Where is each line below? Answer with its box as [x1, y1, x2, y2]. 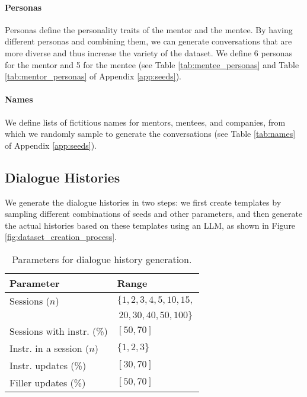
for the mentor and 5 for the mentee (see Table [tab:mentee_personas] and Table [5, 58, 299, 71]
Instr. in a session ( [9, 341, 89, 355]
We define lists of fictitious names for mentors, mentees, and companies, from [5, 116, 286, 128]
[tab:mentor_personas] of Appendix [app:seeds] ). [5, 70, 181, 82]
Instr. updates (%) [9, 358, 87, 372]
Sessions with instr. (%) [9, 324, 108, 338]
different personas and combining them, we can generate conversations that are [5, 35, 292, 47]
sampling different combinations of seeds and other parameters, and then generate [5, 207, 303, 220]
